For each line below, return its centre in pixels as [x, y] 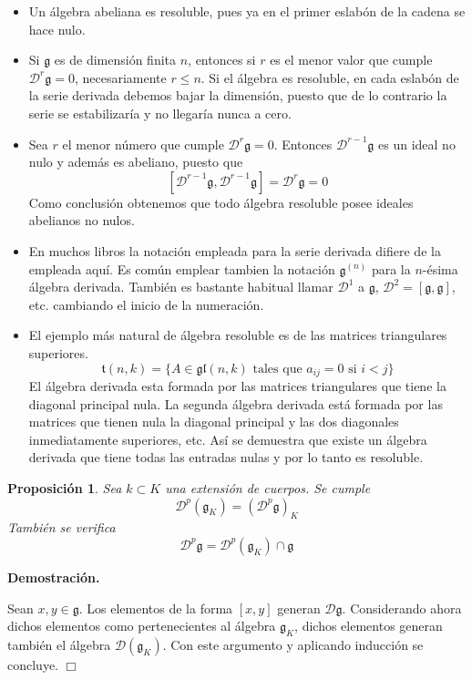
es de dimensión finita [115, 60]
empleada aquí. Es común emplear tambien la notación [182, 268]
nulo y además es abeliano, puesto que [136, 162]
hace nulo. [57, 29]
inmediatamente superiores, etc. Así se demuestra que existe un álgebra [228, 439]
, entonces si [222, 60]
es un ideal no [417, 144]
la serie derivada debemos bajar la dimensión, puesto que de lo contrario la [238, 95]
